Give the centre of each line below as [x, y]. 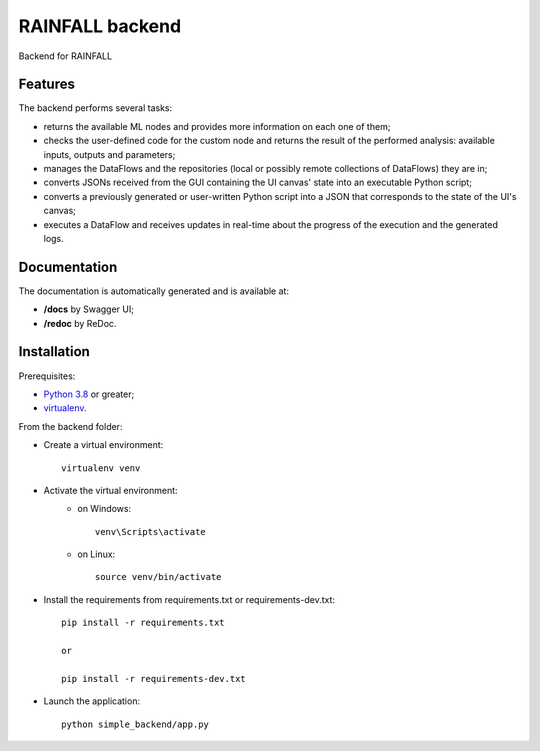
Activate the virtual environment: [111, 490]
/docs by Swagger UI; [89, 309]
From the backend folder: [70, 426]
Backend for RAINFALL [65, 56]
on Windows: [104, 509]
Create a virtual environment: [103, 445]
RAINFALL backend [100, 26]
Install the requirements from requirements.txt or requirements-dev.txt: [189, 599]
